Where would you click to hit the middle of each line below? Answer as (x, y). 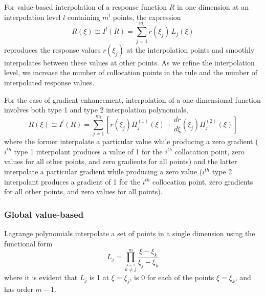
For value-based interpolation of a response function (85, 7)
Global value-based (44, 214)
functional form (28, 243)
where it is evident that (41, 277)
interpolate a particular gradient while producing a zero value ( (103, 171)
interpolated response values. (49, 82)
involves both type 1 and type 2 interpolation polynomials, (96, 110)
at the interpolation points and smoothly (191, 49)
